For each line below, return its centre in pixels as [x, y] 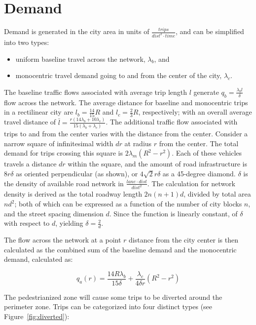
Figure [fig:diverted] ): [37, 316]
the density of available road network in [64, 183]
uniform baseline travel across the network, [80, 59]
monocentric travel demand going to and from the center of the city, [119, 75]
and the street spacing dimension [54, 213]
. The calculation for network [191, 183]
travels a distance [30, 164]
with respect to [27, 223]
